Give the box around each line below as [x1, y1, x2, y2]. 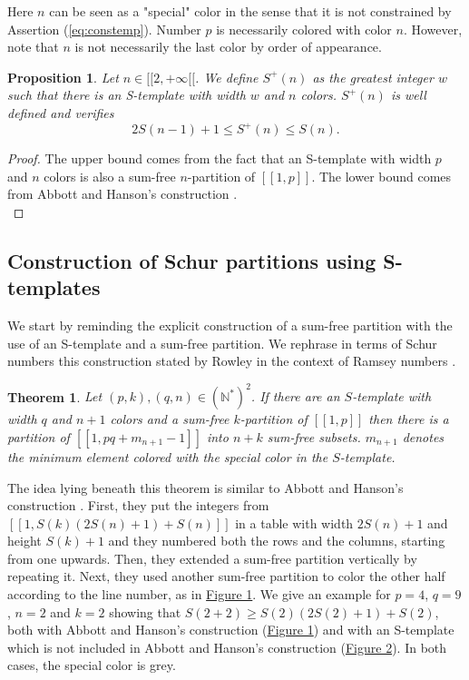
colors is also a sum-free [44, 166, 176, 185]
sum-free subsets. [267, 427, 361, 446]
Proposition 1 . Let [7, 67, 119, 86]
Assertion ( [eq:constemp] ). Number [7, 19, 201, 38]
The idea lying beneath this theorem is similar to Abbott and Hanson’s [7, 478, 404, 497]
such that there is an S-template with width [7, 85, 246, 104]
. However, [403, 19, 463, 38]
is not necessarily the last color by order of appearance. [74, 37, 382, 56]
